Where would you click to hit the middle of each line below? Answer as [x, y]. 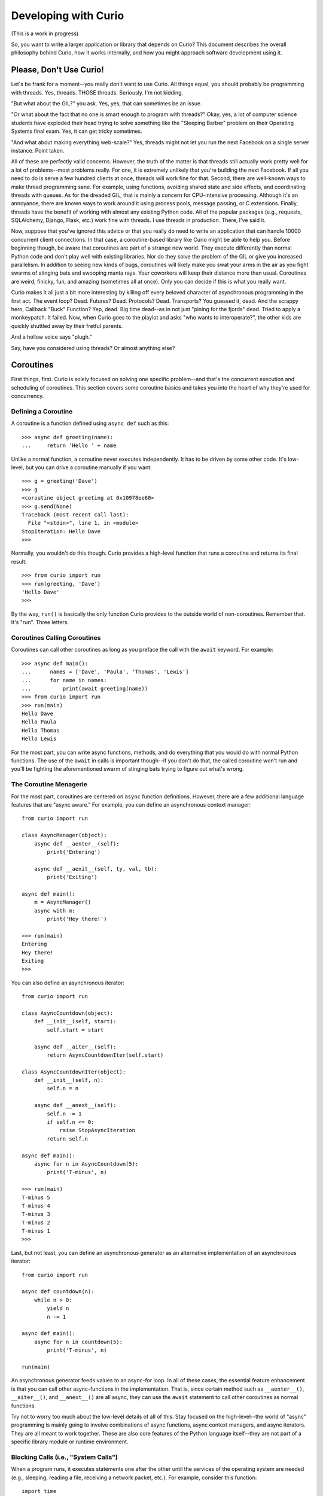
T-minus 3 [36, 1214]
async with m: [55, 910]
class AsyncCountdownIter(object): [74, 1072]
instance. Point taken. [38, 150]
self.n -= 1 [64, 1114]
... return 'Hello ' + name [69, 446]
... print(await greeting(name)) [85, 688]
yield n [58, 1308]
